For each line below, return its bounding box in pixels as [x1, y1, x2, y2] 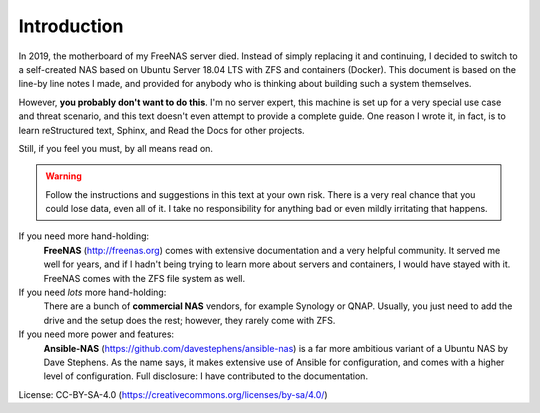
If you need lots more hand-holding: [18, 286, 167, 299]
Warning [45, 170, 82, 182]
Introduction [18, 15, 124, 37]
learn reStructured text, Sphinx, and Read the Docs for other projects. [18, 124, 305, 136]
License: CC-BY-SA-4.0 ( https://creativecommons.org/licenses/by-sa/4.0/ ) [18, 388, 329, 400]
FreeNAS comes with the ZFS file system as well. [43, 272, 245, 284]
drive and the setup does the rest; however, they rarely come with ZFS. [43, 314, 336, 326]
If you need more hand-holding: [18, 230, 150, 242]
